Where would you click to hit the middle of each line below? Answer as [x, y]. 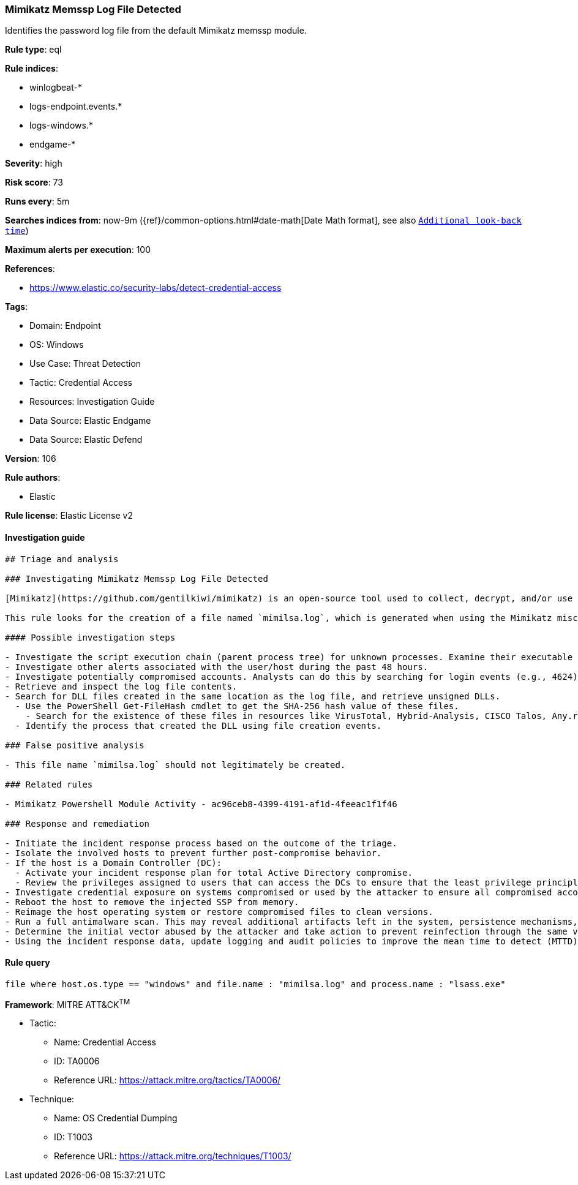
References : [30, 269]
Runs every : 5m [37, 201]
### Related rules [49, 784]
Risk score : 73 [34, 182]
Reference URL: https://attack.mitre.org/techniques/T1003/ [173, 1156]
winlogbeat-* [56, 88]
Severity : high [34, 164]
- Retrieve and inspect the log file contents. [121, 686]
